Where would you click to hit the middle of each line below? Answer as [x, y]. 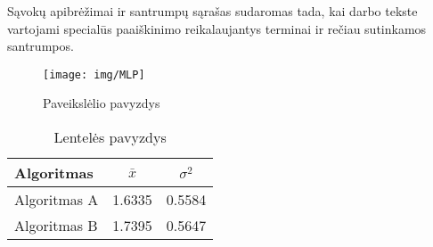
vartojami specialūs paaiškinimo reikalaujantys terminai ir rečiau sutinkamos [217, 28]
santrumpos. [41, 46]
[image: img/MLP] [94, 74]
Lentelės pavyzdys [110, 137]
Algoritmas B [56, 226]
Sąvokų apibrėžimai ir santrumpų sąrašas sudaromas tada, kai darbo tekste [212, 11]
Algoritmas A [57, 200]
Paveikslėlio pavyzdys [102, 103]
